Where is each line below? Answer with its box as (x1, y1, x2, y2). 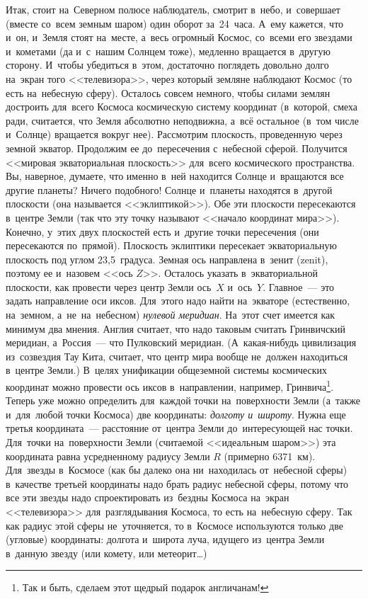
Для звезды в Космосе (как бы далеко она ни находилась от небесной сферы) (6, 462, 347, 477)
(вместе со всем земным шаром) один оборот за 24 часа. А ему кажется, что (6, 16, 344, 30)
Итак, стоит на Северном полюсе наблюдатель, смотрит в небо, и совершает (6, 2, 340, 16)
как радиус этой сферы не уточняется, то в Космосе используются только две (6, 518, 343, 532)
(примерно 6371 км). (224, 448, 316, 463)
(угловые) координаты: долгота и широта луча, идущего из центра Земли (6, 532, 325, 547)
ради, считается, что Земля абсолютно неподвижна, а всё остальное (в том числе (6, 113, 359, 127)
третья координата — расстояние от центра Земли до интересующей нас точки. (6, 421, 353, 435)
